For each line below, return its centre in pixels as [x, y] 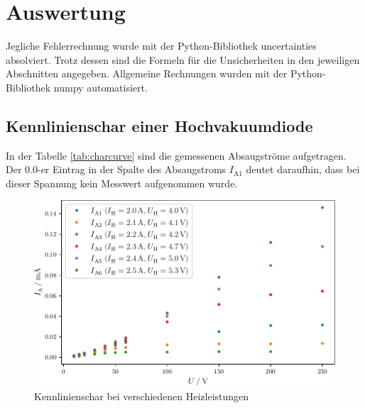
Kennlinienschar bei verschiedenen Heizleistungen [142, 396]
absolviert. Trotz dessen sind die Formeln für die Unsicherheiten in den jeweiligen [183, 59]
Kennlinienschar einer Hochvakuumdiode [159, 125]
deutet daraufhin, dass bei [303, 169]
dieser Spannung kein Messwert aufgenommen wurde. [122, 183]
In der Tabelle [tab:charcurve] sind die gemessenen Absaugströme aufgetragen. [176, 155]
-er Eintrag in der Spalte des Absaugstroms [132, 169]
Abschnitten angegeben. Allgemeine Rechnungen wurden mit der [147, 73]
